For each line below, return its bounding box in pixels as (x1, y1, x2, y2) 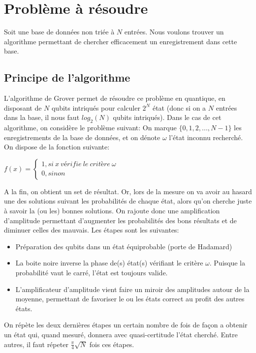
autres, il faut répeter (4, 339, 68, 349)
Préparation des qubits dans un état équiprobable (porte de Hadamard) (15, 241, 232, 251)
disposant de (4, 102, 42, 113)
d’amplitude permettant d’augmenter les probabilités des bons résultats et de (4, 215, 237, 225)
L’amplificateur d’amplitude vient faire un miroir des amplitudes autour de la (15, 284, 250, 294)
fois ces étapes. (89, 339, 134, 349)
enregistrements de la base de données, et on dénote (4, 132, 160, 142)
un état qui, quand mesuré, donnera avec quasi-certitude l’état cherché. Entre (4, 329, 238, 339)
